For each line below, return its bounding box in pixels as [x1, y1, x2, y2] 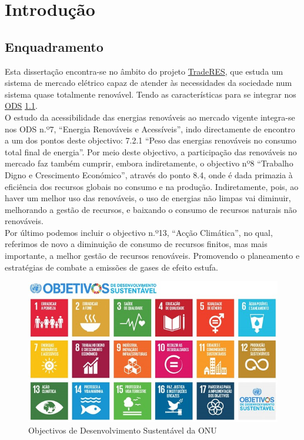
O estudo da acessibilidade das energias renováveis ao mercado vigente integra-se [5, 111, 295, 123]
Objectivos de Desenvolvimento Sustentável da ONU [28, 424, 217, 436]
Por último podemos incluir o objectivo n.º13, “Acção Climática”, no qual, [5, 226, 273, 238]
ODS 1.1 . [5, 99, 38, 112]
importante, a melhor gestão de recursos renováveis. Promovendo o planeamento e [5, 249, 300, 262]
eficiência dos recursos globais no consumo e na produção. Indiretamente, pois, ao [5, 180, 299, 192]
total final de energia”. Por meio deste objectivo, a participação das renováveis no [5, 145, 297, 158]
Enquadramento [5, 37, 103, 55]
